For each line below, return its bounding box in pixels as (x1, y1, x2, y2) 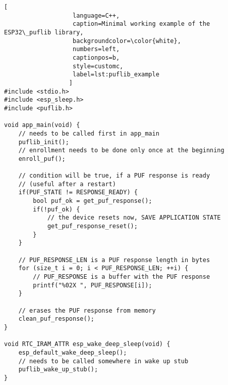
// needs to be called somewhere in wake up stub (18, 357, 189, 365)
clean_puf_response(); (18, 315, 94, 323)
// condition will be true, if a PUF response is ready (18, 172, 210, 180)
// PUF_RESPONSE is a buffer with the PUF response (33, 273, 210, 280)
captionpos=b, (73, 54, 120, 61)
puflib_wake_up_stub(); (18, 366, 98, 373)
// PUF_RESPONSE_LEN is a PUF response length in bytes (18, 256, 210, 264)
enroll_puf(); (18, 155, 66, 162)
